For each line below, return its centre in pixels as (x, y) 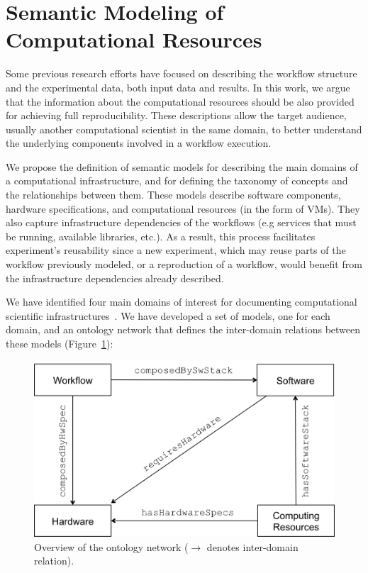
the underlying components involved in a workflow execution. (139, 143)
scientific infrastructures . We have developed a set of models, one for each (168, 315)
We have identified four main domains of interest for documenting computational (182, 302)
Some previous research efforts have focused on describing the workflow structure (182, 73)
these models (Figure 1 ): (60, 343)
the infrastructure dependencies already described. (115, 278)
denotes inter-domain (252, 546)
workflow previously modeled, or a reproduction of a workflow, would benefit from (184, 264)
